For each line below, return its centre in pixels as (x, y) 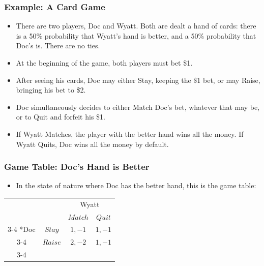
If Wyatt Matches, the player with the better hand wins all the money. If (130, 134)
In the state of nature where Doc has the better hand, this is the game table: (136, 185)
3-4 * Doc (22, 229)
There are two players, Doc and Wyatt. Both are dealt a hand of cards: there (136, 26)
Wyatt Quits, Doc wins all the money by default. (92, 144)
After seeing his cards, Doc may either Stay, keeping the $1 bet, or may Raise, (138, 80)
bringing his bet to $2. (51, 90)
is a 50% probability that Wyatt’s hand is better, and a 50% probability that (136, 35)
